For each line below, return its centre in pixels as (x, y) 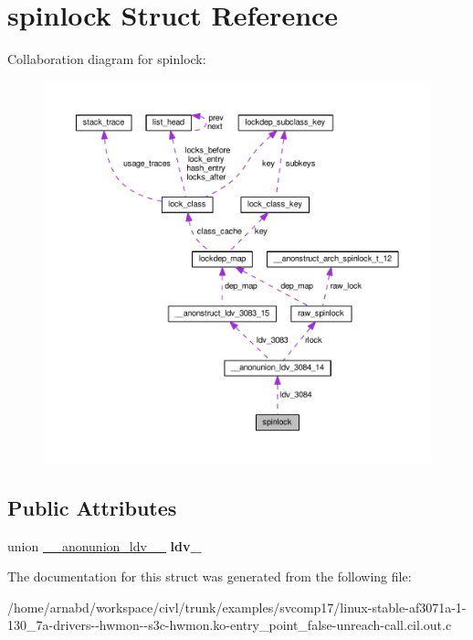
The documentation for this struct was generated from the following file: (210, 576)
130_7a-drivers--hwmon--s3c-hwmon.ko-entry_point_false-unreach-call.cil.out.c (230, 625)
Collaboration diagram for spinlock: (107, 59)
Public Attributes (92, 507)
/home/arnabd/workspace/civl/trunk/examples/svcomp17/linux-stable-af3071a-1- (237, 607)
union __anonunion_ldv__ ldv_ (105, 545)
